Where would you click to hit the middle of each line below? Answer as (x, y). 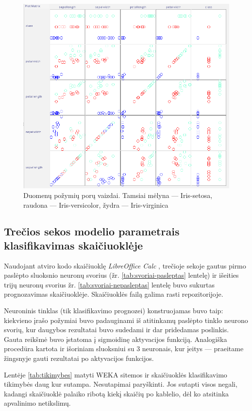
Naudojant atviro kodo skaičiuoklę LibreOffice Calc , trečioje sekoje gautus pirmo (125, 265)
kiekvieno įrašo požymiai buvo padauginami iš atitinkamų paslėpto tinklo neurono (126, 320)
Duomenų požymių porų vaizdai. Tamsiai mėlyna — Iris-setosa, (118, 195)
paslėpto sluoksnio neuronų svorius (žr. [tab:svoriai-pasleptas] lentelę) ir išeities (121, 275)
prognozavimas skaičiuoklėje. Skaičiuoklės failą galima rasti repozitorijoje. (114, 294)
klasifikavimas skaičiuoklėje (74, 245)
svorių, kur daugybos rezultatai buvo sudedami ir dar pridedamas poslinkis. (117, 330)
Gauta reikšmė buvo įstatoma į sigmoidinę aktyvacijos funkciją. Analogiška (116, 339)
